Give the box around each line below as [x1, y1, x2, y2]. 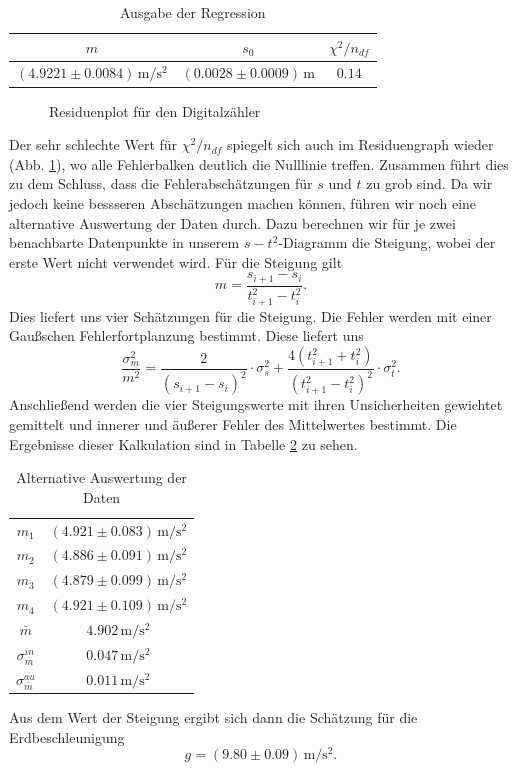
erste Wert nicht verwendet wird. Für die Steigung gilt [9, 251, 343, 272]
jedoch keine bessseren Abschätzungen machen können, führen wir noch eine [9, 192, 477, 213]
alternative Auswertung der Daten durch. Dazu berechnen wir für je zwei [9, 212, 456, 233]
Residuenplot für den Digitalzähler [49, 100, 261, 121]
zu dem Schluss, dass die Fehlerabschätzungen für [9, 173, 313, 194]
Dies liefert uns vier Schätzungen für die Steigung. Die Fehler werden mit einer [9, 305, 492, 326]
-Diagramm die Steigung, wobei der [278, 232, 496, 253]
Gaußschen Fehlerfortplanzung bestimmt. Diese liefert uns [9, 325, 364, 346]
